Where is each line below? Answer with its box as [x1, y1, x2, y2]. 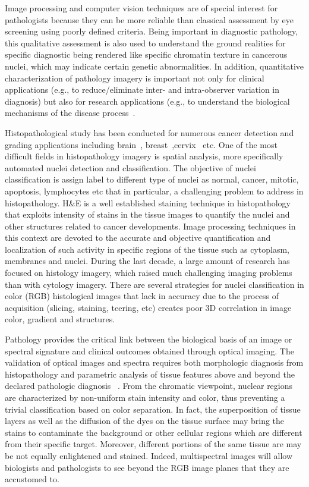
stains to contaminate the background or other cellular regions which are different [5, 426, 302, 438]
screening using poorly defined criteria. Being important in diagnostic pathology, [5, 25, 298, 37]
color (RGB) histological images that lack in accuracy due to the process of [5, 290, 279, 302]
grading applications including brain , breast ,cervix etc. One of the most [5, 138, 278, 150]
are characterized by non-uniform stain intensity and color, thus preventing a [5, 391, 285, 403]
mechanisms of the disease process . [5, 106, 135, 119]
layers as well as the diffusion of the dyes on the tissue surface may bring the [5, 414, 285, 427]
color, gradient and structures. [5, 313, 115, 325]
